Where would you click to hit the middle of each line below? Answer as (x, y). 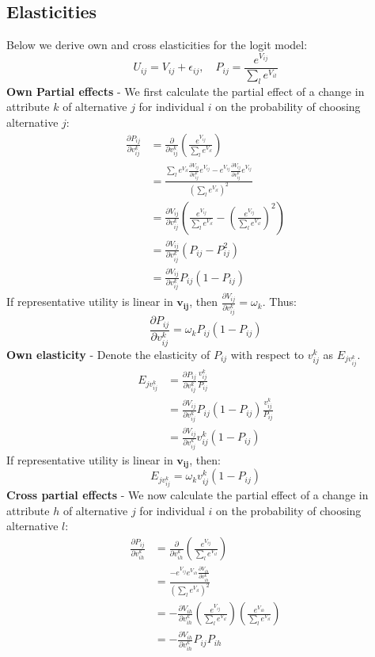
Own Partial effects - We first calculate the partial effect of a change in (186, 91)
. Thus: (279, 302)
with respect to (267, 354)
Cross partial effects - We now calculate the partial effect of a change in (187, 495)
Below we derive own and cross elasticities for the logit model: (157, 45)
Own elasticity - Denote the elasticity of (108, 354)
